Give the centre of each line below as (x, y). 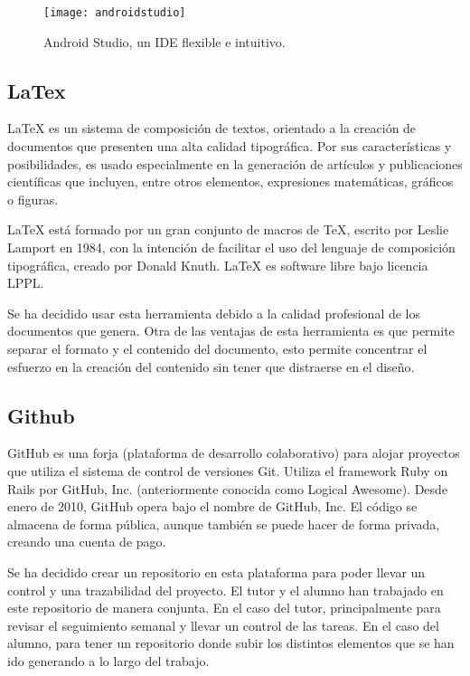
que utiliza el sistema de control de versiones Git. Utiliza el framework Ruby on (228, 470)
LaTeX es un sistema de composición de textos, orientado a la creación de (212, 128)
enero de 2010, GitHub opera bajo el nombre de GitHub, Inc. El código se (212, 506)
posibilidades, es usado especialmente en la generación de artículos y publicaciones (235, 163)
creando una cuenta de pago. (87, 542)
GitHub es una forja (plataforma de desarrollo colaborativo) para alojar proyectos (234, 453)
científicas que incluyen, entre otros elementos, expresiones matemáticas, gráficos (230, 181)
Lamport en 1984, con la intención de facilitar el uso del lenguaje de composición (231, 248)
